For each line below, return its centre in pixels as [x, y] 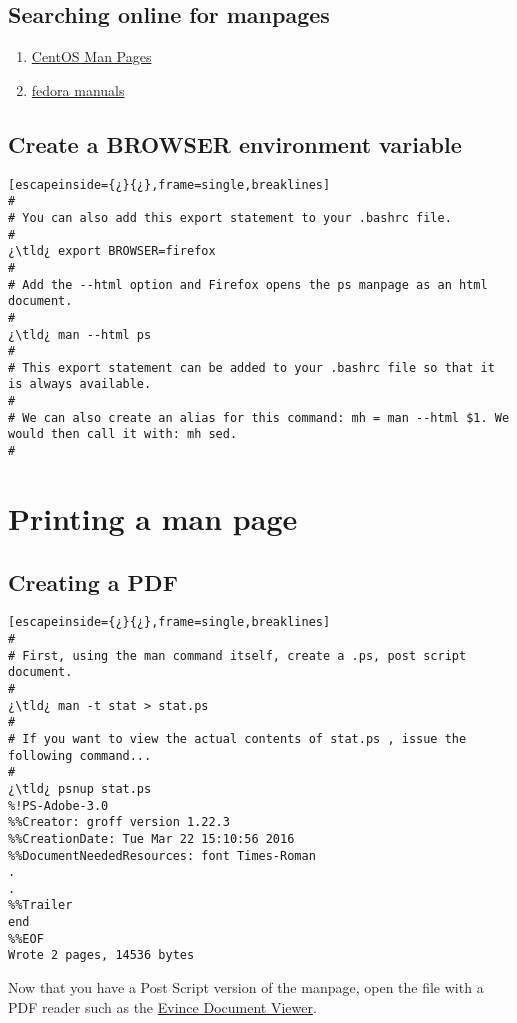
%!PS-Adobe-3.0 [58, 805]
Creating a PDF [93, 581]
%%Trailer [40, 905]
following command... [80, 755]
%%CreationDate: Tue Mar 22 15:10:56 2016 [151, 838]
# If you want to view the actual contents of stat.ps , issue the [237, 738]
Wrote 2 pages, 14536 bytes [101, 955]
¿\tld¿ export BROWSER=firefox [112, 251]
